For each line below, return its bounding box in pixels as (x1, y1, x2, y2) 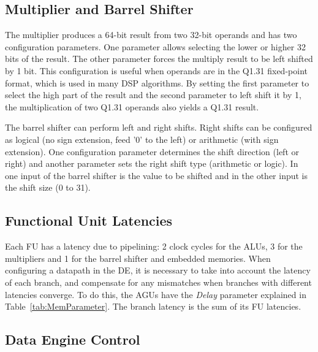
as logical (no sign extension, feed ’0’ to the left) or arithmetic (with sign (5, 132, 279, 145)
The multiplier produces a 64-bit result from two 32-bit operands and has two (5, 28, 297, 41)
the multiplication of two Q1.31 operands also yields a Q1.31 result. (5, 100, 259, 113)
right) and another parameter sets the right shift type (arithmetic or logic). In (5, 157, 298, 170)
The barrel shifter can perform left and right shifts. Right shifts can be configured (5, 121, 312, 134)
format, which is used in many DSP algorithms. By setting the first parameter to (5, 76, 309, 89)
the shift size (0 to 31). (5, 181, 91, 194)
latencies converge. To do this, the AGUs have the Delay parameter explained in (5, 288, 306, 300)
